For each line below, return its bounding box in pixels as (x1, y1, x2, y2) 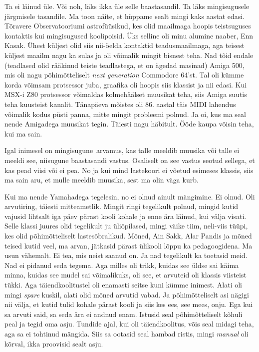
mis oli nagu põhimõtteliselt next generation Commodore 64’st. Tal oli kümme (4, 69, 244, 80)
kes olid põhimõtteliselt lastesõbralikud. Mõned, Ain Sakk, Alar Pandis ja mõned (4, 230, 252, 241)
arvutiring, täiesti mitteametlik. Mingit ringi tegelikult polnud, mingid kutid (4, 201, 239, 211)
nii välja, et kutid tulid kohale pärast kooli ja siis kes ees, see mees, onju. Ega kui (4, 299, 253, 309)
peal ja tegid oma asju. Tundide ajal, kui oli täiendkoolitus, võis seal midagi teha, (4, 318, 254, 329)
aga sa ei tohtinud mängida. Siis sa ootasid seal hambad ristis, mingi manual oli (4, 328, 249, 338)
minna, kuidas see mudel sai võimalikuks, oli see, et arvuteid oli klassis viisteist (4, 269, 247, 280)
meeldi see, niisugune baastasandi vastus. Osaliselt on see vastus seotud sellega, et (4, 154, 255, 165)
